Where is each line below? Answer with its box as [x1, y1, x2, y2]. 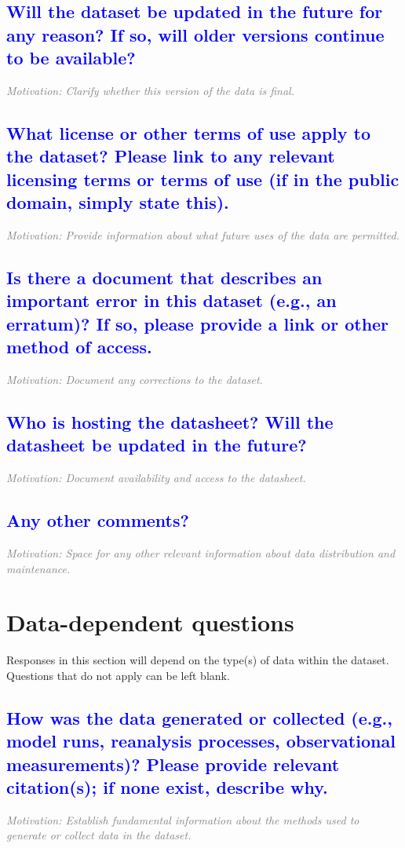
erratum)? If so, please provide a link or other [6, 311, 389, 335]
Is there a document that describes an [6, 265, 323, 289]
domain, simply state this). [6, 190, 229, 214]
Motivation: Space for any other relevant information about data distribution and [6, 544, 396, 561]
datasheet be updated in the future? [6, 433, 307, 457]
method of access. [6, 334, 152, 359]
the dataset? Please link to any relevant [6, 144, 335, 168]
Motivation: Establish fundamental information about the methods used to [6, 811, 359, 828]
